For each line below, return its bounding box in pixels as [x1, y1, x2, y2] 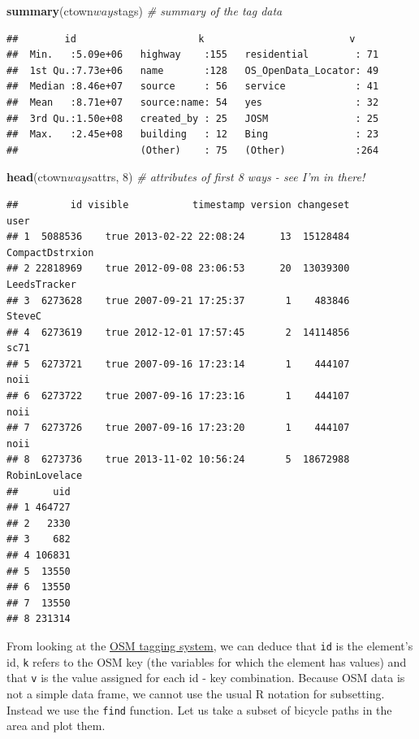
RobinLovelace [6, 470, 83, 482]
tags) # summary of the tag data [118, 2, 283, 19]
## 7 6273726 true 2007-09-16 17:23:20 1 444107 [6, 422, 350, 434]
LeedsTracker [6, 278, 76, 290]
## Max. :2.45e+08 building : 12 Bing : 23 [6, 128, 379, 141]
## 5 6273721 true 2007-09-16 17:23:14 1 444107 [6, 358, 350, 370]
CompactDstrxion [6, 246, 94, 259]
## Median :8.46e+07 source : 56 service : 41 [6, 80, 379, 93]
